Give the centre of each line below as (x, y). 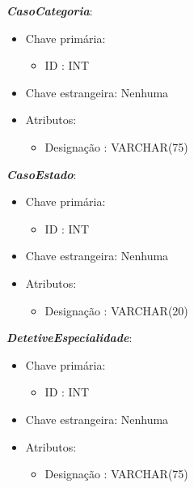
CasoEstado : (42, 174)
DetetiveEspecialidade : (70, 338)
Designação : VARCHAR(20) (116, 310)
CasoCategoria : (50, 11)
